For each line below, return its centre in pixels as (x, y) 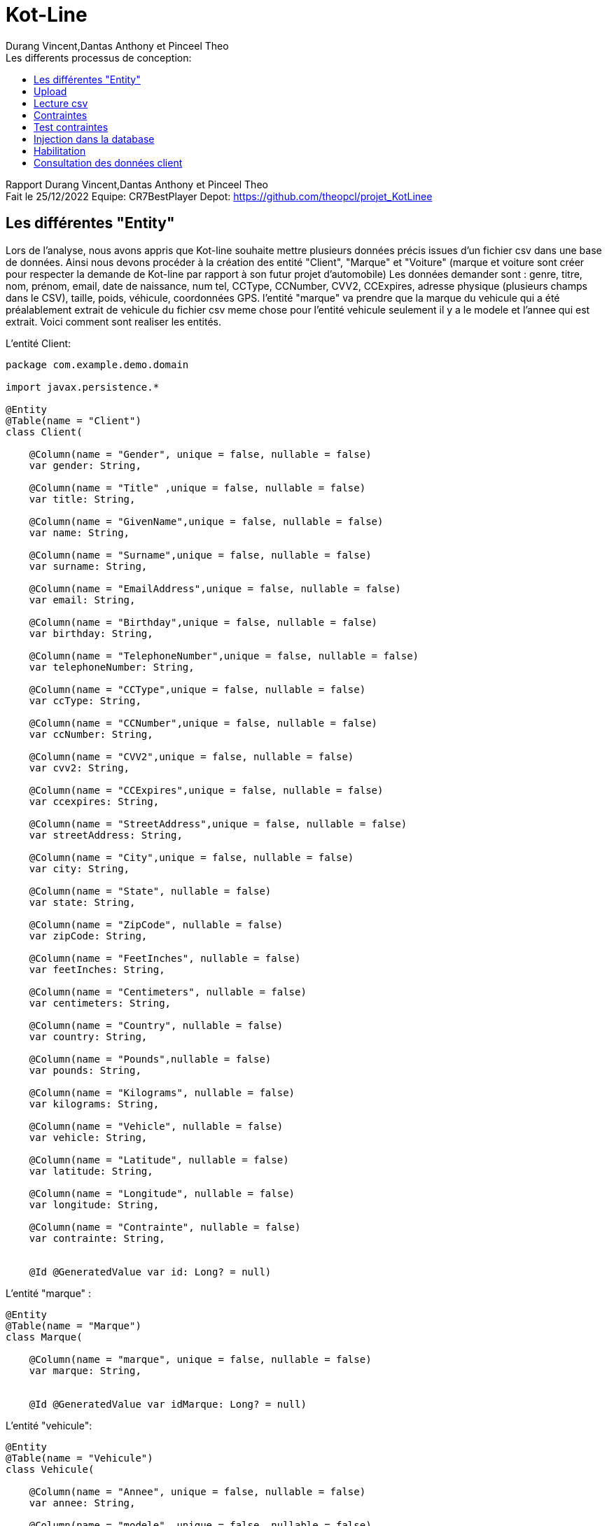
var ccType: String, (85, 700)
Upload (50, 91)
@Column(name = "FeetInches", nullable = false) (165, 958)
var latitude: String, (91, 1171)
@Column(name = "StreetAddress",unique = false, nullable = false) (218, 824)
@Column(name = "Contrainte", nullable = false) (165, 1227)
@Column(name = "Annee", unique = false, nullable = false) (197, 1491)
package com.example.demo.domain (97, 364)
